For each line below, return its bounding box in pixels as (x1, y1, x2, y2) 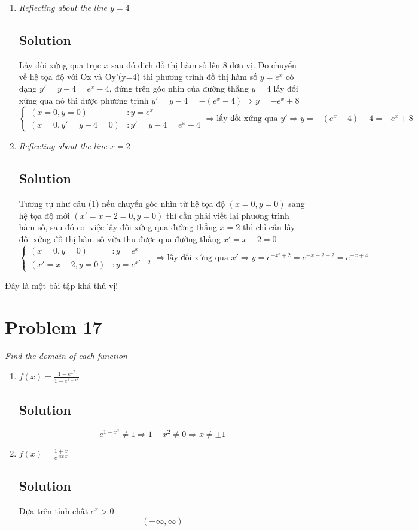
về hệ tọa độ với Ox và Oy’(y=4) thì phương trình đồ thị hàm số (19, 70, 258, 83)
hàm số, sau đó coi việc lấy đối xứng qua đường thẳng (19, 221, 217, 233)
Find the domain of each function (5, 349, 127, 361)
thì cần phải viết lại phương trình (166, 209, 289, 221)
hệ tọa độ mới (19, 209, 70, 221)
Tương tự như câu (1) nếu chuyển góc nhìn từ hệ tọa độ (19, 197, 225, 209)
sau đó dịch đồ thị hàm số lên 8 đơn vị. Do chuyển (111, 58, 297, 71)
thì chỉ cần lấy (242, 221, 295, 233)
